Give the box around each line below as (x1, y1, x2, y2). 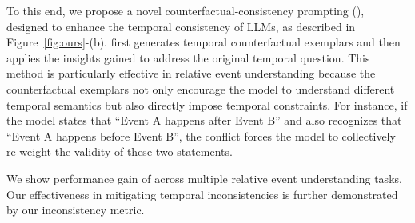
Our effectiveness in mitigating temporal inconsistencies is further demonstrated (6, 185, 398, 202)
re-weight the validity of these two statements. (6, 143, 233, 160)
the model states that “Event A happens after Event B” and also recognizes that (6, 112, 402, 129)
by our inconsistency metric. (6, 201, 145, 218)
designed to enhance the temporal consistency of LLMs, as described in (6, 18, 356, 34)
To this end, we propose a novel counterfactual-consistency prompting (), (6, 2, 365, 18)
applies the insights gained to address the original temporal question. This (6, 49, 370, 66)
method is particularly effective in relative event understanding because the (6, 65, 376, 82)
